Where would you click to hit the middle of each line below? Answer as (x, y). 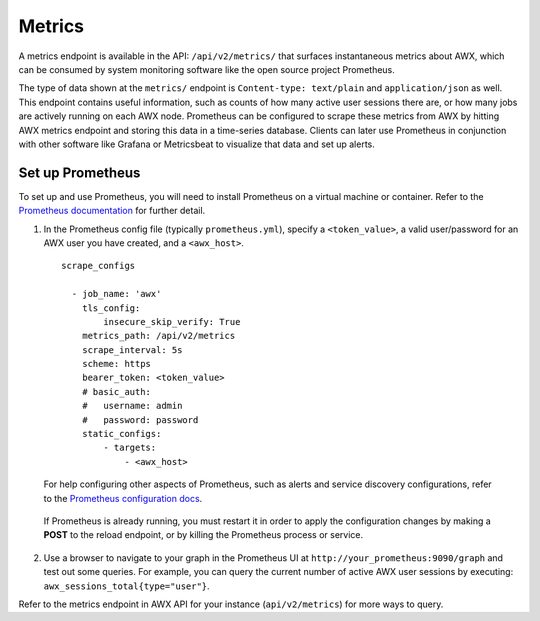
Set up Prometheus (79, 172)
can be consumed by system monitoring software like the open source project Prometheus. (206, 69)
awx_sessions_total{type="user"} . (126, 586)
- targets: (130, 448)
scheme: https (116, 364)
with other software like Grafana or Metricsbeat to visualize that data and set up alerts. (196, 144)
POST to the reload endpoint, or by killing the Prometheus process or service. (203, 535)
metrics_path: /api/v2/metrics (158, 336)
